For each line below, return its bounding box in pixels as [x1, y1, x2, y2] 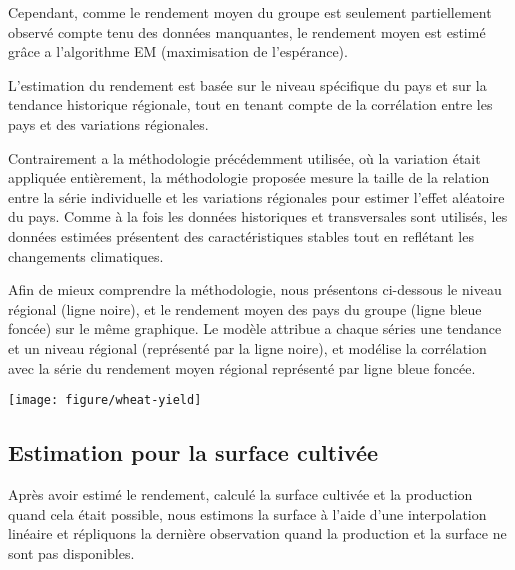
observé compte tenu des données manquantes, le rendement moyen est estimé [8, 21, 486, 42]
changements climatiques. [8, 245, 164, 266]
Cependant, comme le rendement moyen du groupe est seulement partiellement [8, 2, 492, 22]
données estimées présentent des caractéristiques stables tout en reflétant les [8, 225, 474, 246]
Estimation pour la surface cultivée [8, 437, 379, 468]
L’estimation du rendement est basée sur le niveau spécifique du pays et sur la [8, 74, 487, 95]
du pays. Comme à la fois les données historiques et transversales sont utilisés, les [8, 206, 508, 227]
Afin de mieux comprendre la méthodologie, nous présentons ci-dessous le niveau [8, 279, 502, 300]
